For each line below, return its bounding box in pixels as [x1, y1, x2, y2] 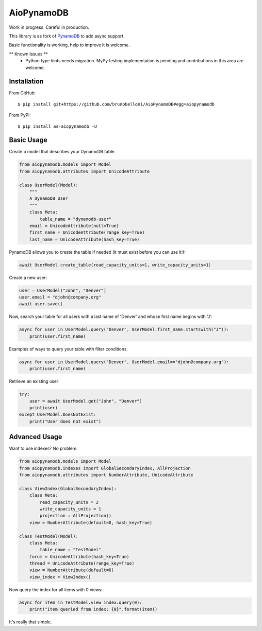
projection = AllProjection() [39, 513, 112, 519]
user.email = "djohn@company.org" [19, 295, 101, 300]
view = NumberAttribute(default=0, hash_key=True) [29, 520, 152, 525]
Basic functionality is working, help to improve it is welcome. [9, 42, 130, 48]
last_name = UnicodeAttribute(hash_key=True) [29, 236, 140, 242]
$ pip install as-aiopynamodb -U [17, 123, 97, 129]
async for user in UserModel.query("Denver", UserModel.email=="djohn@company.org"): [19, 359, 229, 365]
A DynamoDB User [29, 196, 68, 201]
